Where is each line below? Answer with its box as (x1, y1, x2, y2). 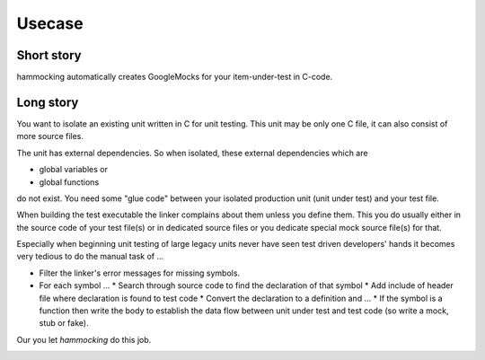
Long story (16, 94, 79, 110)
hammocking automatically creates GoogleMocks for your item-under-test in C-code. (16, 72, 333, 83)
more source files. (16, 131, 84, 142)
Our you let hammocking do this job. (16, 334, 152, 345)
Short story (16, 48, 82, 63)
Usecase (16, 13, 84, 33)
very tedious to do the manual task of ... (16, 251, 164, 262)
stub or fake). (39, 318, 89, 329)
